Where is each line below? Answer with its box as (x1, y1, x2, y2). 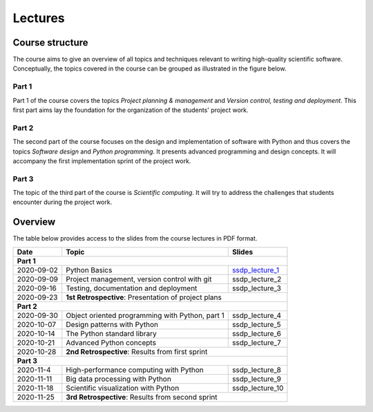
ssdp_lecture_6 (231, 328, 281, 338)
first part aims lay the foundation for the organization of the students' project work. (12, 106, 249, 114)
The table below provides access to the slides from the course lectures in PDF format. (12, 234, 258, 243)
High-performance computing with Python (66, 365, 204, 375)
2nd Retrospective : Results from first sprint (66, 346, 208, 356)
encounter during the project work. (12, 198, 113, 207)
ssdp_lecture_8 (231, 365, 281, 375)
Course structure (12, 37, 89, 48)
